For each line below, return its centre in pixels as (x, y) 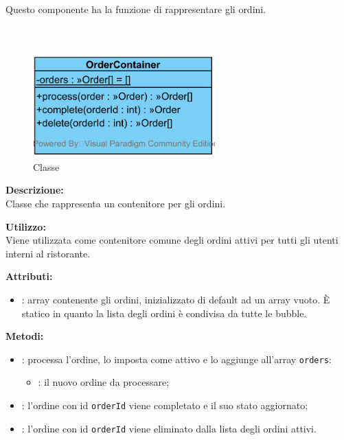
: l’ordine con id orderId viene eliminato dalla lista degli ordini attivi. (169, 428)
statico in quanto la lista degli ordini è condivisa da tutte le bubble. (164, 313)
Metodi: (25, 336)
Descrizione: (35, 190)
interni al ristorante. (48, 253)
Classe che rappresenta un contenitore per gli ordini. (116, 204)
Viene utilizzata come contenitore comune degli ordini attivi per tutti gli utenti (172, 240)
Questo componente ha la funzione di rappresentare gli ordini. (136, 9)
